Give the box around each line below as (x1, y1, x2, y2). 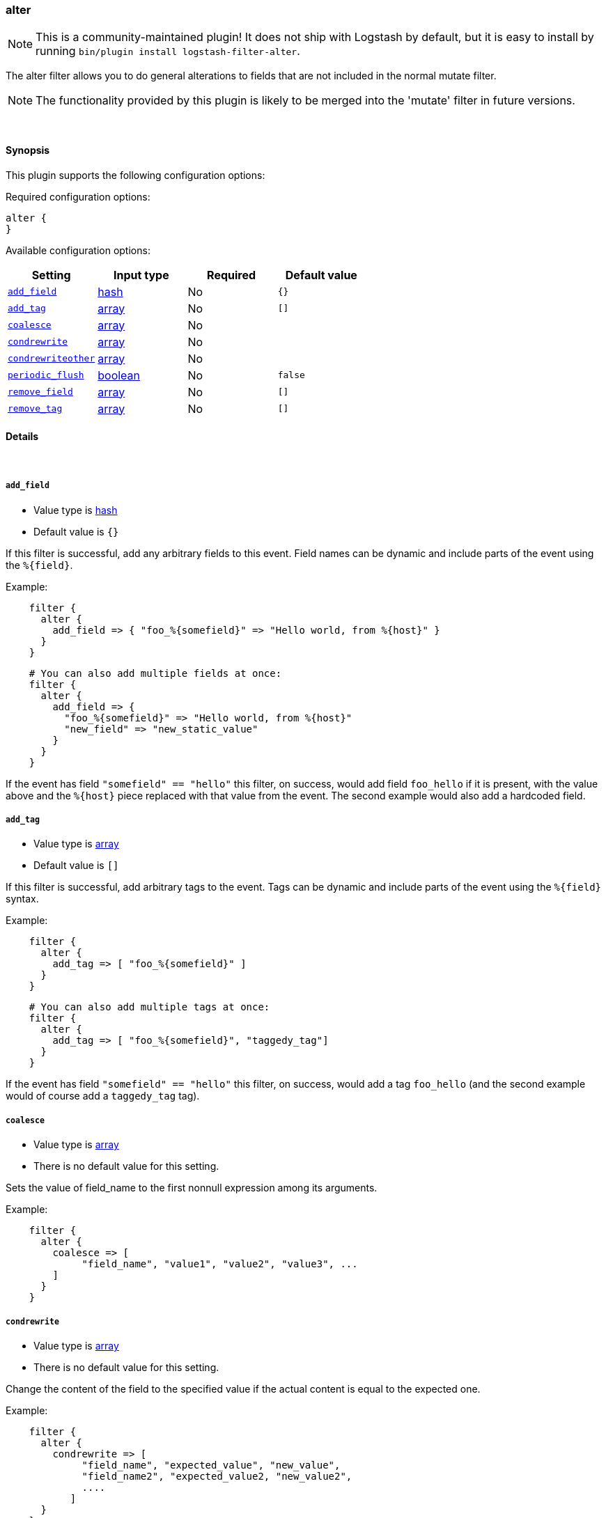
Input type (114, 267, 169, 282)
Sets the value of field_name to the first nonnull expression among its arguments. (6, 1182, 378, 1194)
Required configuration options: (6, 190, 150, 203)
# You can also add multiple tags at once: (29, 1001, 270, 1013)
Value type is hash (33, 503, 118, 516)
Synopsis (6, 143, 50, 156)
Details (6, 430, 39, 443)
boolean (98, 368, 141, 382)
